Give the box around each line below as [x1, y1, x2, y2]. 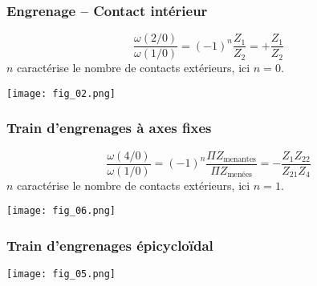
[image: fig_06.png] [6, 205, 116, 217]
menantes [223, 155, 256, 164]
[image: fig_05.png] [6, 268, 116, 280]
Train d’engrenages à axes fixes [6, 118, 212, 138]
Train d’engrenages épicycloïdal [6, 235, 213, 255]
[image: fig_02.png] [6, 87, 116, 99]
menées [227, 171, 252, 179]
